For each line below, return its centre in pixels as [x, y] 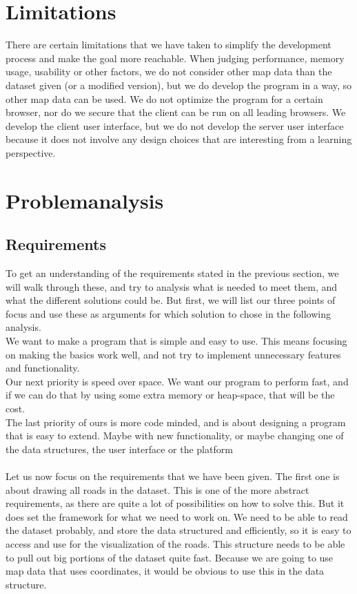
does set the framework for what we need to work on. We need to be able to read [177, 516]
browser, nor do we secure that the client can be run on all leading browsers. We [176, 112]
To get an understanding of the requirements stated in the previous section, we [172, 273]
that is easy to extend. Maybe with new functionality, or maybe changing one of [175, 435]
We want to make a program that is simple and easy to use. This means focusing [176, 341]
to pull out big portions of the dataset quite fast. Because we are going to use [170, 557]
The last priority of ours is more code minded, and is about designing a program [176, 422]
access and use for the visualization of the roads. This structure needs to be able [175, 543]
